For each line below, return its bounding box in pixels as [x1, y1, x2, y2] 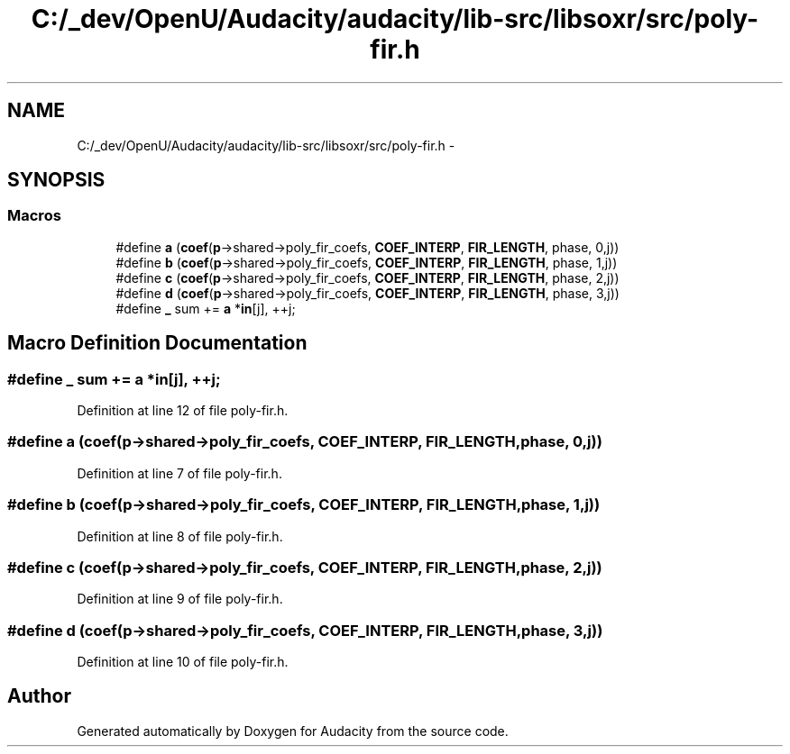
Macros [7, 206, 61, 225]
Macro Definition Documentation [7, 332, 308, 355]
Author [7, 685, 71, 708]
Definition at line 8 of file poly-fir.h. [77, 528, 283, 544]
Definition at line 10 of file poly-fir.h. [77, 654, 289, 670]
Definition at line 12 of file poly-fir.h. [77, 403, 289, 419]
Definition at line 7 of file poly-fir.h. [77, 465, 282, 481]
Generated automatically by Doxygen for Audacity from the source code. [77, 722, 509, 739]
